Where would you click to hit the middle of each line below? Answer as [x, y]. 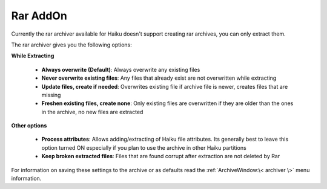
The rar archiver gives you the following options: [72, 45]
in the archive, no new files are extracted [92, 112]
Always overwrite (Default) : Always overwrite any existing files [121, 69]
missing [51, 95]
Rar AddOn [39, 16]
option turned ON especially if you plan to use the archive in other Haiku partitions [144, 147]
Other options [29, 126]
